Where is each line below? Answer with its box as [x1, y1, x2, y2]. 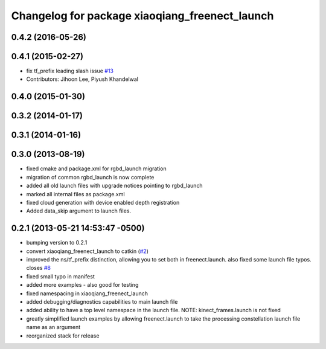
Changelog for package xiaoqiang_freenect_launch [11, 9, 274, 22]
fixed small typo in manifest [26, 272, 95, 280]
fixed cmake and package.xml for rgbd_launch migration [26, 165, 167, 172]
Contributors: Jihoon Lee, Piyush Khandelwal [26, 75, 139, 83]
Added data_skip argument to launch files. [26, 207, 132, 214]
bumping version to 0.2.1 [26, 239, 88, 246]
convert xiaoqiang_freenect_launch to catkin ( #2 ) [26, 248, 149, 255]
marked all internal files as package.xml [26, 190, 125, 197]
